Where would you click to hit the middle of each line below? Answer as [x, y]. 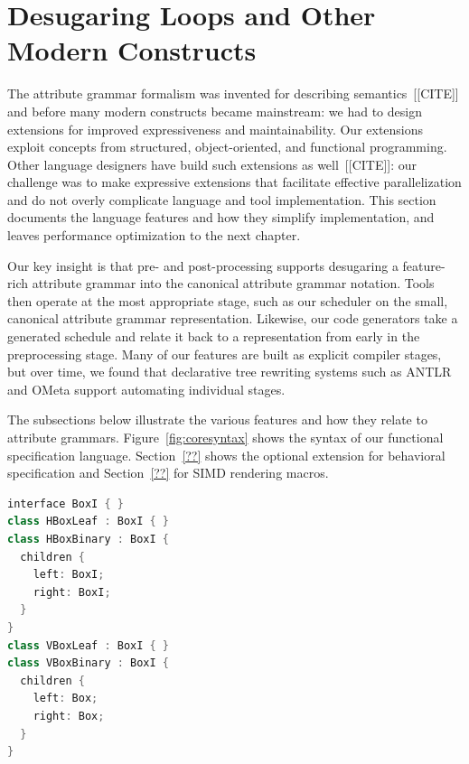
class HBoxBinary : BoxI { [88, 539]
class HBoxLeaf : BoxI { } [89, 522]
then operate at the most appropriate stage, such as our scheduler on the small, [228, 300]
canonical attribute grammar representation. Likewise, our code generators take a [233, 318]
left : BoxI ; [69, 575]
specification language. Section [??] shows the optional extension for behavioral [226, 455]
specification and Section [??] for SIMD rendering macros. [168, 473]
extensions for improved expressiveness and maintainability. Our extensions [216, 129]
